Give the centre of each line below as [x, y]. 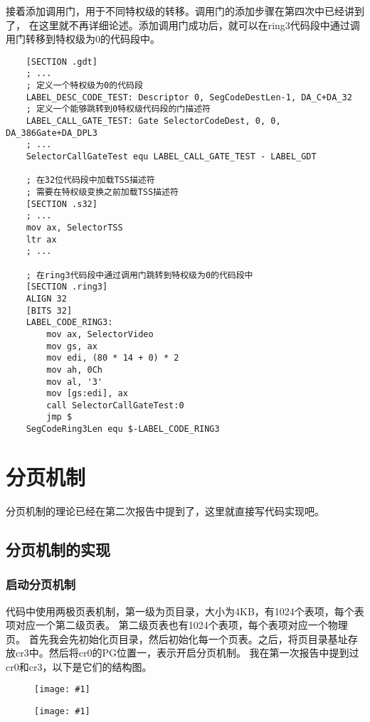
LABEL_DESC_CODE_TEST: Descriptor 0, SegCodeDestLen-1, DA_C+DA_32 [189, 97]
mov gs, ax [72, 346]
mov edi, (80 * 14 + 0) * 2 [113, 358]
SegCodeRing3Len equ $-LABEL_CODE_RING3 [123, 429]
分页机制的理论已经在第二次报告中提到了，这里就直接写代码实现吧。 [165, 510]
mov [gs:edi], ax [87, 394]
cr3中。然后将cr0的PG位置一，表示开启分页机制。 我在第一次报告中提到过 [187, 653]
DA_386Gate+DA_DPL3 [52, 133]
